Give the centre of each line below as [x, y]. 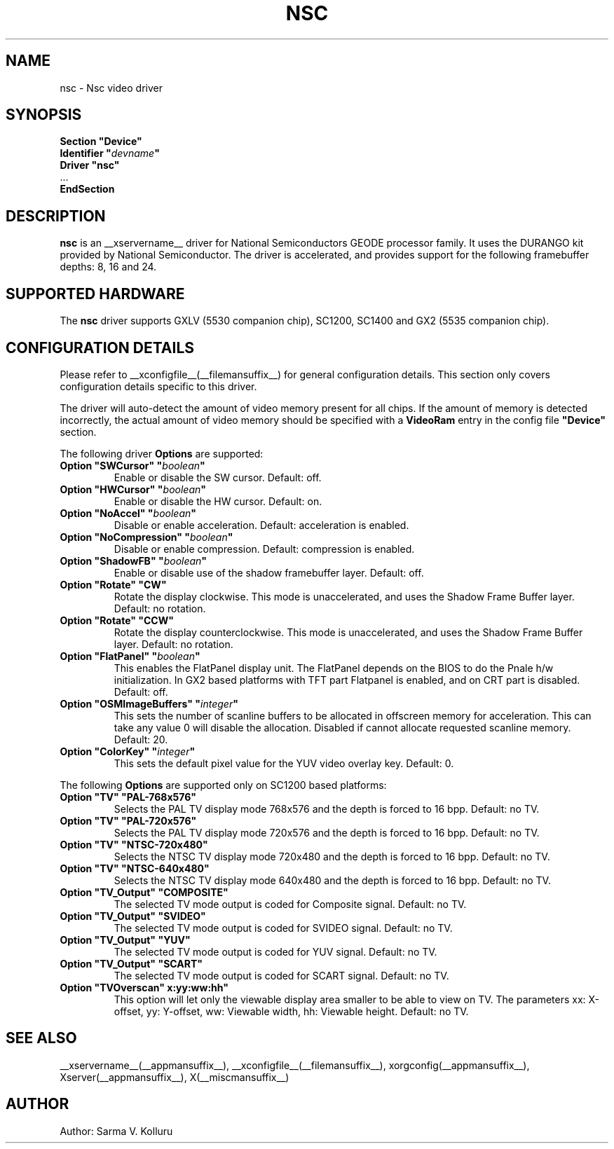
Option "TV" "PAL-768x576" [128, 797]
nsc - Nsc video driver [111, 88]
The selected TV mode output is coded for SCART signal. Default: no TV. [281, 975]
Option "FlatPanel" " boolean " [130, 656]
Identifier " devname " [110, 153]
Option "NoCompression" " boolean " [146, 537]
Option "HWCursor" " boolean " [133, 489]
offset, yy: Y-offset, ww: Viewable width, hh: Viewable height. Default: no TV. [291, 1011]
